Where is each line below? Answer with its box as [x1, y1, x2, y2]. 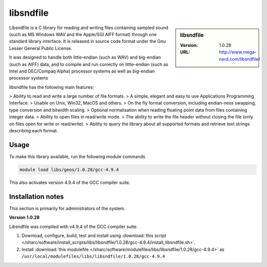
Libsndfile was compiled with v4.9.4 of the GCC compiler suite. [9, 224, 138, 229]
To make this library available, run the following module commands [9, 153, 145, 159]
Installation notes [9, 192, 64, 201]
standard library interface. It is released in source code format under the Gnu [9, 38, 166, 44]
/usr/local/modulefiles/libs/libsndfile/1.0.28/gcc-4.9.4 [21, 254, 165, 259]
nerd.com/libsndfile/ [219, 56, 261, 62]
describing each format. [9, 128, 58, 134]
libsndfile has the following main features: [9, 84, 94, 90]
